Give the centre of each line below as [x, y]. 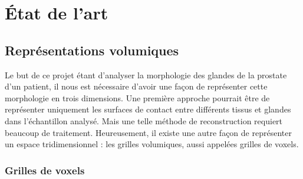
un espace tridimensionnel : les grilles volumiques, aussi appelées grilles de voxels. [152, 144]
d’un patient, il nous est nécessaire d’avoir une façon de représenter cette [136, 86]
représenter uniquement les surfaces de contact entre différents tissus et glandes [148, 109]
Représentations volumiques [92, 50]
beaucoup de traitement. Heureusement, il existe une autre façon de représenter [148, 132]
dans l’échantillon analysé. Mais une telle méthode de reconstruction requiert [144, 120]
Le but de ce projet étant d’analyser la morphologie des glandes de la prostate [146, 74]
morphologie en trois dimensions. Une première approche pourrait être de [137, 97]
